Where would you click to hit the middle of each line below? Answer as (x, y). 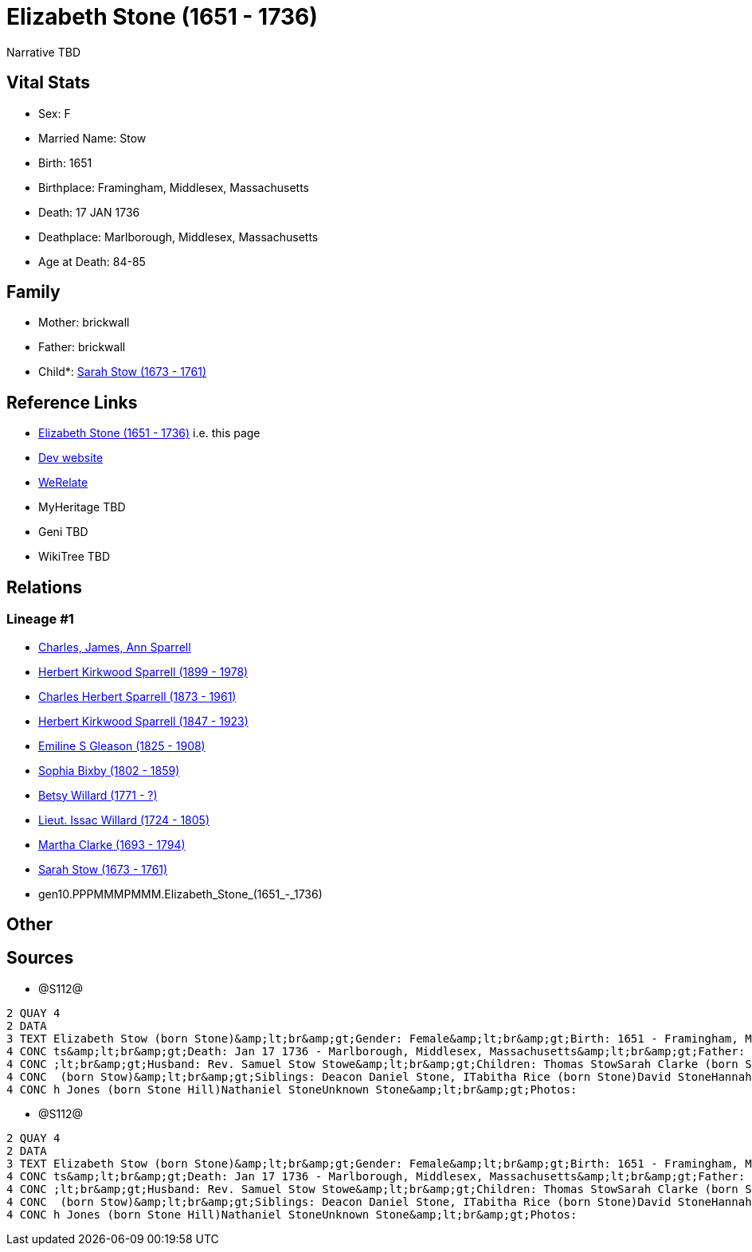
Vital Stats (49, 83)
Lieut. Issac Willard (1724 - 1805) (124, 820)
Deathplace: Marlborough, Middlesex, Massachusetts (178, 237)
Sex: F (55, 113)
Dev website (71, 458)
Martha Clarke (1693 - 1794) (112, 844)
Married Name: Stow (92, 138)
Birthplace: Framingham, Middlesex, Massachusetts (174, 187)
